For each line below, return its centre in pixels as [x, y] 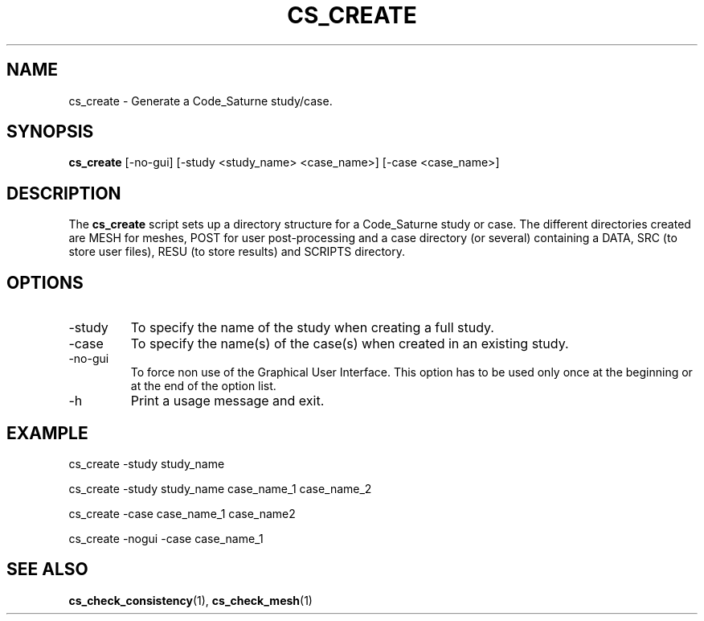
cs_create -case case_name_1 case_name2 [182, 513]
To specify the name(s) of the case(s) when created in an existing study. [350, 344]
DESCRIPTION [64, 193]
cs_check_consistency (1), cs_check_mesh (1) [190, 600]
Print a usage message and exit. [227, 401]
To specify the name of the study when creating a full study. [312, 328]
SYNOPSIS [50, 132]
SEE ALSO [47, 570]
